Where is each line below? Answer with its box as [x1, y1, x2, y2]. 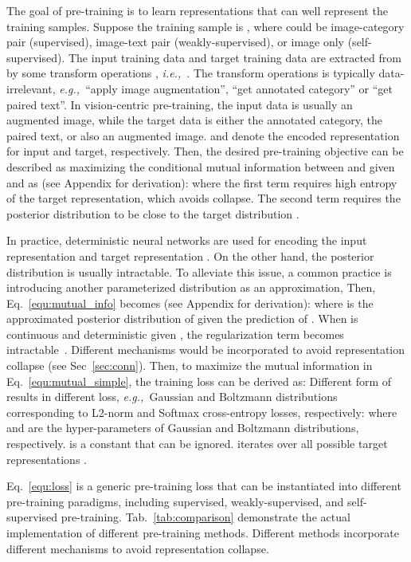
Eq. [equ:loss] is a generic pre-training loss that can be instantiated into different [6, 478, 401, 494]
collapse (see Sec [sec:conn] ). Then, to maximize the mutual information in [6, 357, 373, 374]
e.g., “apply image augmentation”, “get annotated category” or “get [59, 80, 393, 96]
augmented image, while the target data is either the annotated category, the [6, 112, 382, 128]
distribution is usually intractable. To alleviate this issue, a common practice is [6, 263, 392, 280]
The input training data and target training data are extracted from [68, 49, 401, 65]
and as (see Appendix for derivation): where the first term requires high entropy [6, 174, 397, 191]
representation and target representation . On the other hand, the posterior [6, 247, 374, 264]
